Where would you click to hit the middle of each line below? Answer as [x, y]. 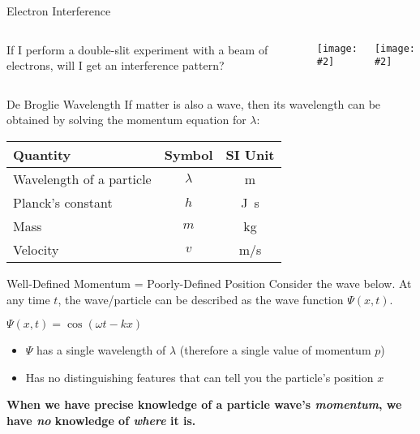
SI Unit [250, 154]
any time [28, 299]
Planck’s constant [63, 202]
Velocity [36, 249]
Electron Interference [59, 11]
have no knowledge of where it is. [101, 420]
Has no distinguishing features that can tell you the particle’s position [199, 377]
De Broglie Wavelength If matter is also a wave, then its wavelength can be [194, 103]
